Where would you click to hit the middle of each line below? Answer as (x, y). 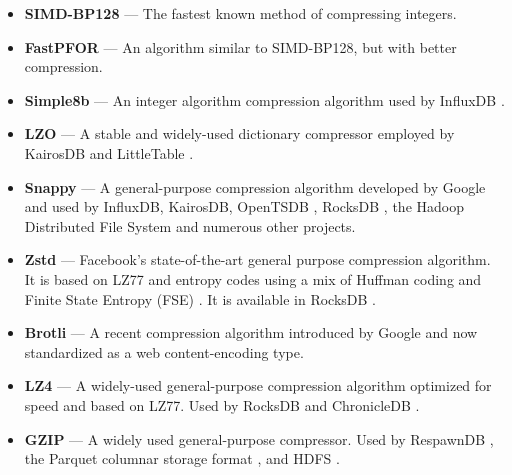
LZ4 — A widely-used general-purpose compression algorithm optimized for (258, 385)
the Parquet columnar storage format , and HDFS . (182, 458)
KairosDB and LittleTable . (109, 152)
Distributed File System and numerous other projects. (190, 225)
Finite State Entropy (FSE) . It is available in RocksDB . (200, 298)
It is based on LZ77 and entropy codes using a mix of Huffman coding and (253, 278)
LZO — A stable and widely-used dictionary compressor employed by (239, 133)
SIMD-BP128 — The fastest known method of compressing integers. (240, 13)
